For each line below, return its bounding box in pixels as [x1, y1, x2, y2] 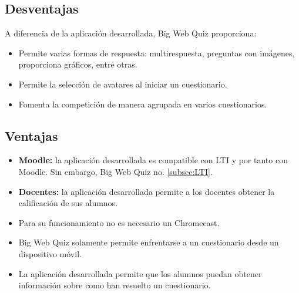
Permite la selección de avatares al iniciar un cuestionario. [18, 78, 227, 90]
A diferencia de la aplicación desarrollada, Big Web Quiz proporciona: [5, 27, 257, 39]
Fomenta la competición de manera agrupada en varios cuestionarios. [18, 97, 267, 110]
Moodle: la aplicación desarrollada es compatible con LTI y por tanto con [18, 154, 288, 166]
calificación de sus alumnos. [18, 197, 118, 209]
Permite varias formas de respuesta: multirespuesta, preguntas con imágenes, [18, 46, 295, 59]
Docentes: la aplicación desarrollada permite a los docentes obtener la [18, 185, 275, 197]
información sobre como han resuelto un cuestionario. [18, 279, 211, 291]
